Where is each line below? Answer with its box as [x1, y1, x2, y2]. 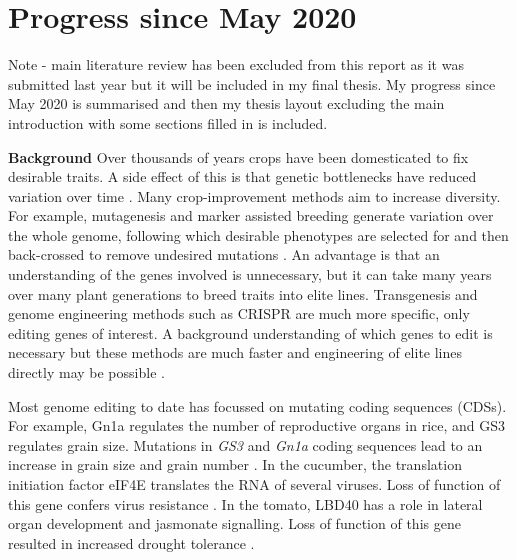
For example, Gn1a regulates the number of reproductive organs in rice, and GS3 [8, 415, 506, 436]
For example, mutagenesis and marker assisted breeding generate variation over [8, 205, 494, 226]
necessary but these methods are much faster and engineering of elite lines [8, 342, 463, 363]
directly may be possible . [8, 362, 165, 383]
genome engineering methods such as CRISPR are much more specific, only [8, 303, 470, 324]
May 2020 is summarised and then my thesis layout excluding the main [8, 93, 445, 114]
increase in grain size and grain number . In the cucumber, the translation [8, 454, 462, 475]
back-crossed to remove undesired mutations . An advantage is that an [8, 244, 440, 265]
